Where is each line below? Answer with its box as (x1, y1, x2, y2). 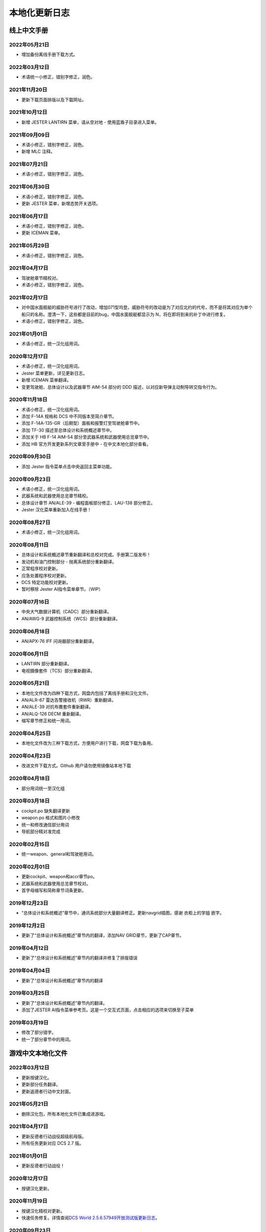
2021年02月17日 (9, 294, 48, 301)
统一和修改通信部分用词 (21, 821, 69, 827)
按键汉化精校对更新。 (21, 1208, 65, 1214)
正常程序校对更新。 (21, 566, 61, 572)
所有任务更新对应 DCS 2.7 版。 (21, 1140, 84, 1146)
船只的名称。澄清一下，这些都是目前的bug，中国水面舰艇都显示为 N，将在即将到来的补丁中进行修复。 (21, 311, 228, 317)
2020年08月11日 (9, 541, 49, 548)
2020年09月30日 (9, 453, 51, 460)
